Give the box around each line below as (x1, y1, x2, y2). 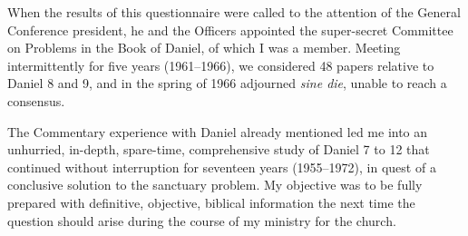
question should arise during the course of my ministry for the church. (7, 211, 396, 230)
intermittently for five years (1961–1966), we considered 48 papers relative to (7, 55, 434, 74)
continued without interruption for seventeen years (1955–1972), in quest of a (7, 157, 436, 176)
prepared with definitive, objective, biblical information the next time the (7, 192, 415, 211)
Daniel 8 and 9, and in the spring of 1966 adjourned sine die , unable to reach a (7, 74, 447, 93)
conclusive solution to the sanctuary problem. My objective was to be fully (7, 175, 423, 194)
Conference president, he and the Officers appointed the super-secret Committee (7, 20, 453, 39)
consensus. (7, 91, 65, 110)
